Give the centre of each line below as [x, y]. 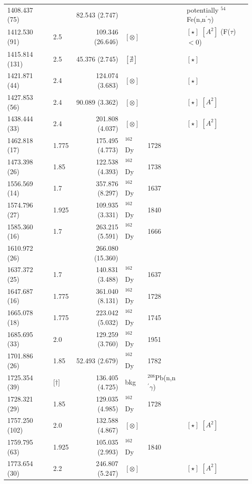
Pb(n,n [165, 377]
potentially [203, 9]
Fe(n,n [196, 19]
